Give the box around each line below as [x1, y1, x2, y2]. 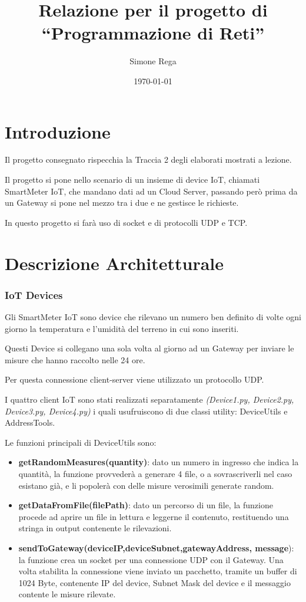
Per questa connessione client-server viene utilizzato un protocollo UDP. [5, 373, 264, 386]
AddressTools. [5, 416, 55, 429]
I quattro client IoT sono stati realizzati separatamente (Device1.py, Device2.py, [5, 393, 294, 405]
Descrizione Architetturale [5, 251, 224, 275]
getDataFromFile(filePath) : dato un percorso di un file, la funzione [18, 499, 273, 511]
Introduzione [5, 119, 111, 143]
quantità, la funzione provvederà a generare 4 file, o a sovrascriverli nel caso [18, 467, 292, 479]
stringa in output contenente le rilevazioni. [18, 522, 172, 534]
